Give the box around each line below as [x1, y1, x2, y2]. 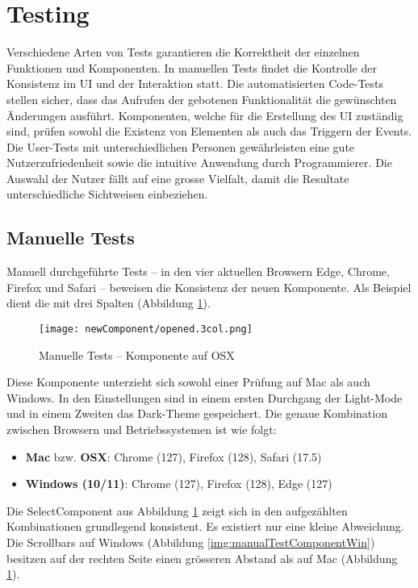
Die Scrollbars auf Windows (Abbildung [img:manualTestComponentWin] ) [6, 534, 375, 551]
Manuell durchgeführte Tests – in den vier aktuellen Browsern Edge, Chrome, [6, 263, 390, 280]
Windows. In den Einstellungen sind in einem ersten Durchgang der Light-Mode [6, 389, 403, 406]
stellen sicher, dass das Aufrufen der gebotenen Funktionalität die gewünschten [6, 90, 397, 107]
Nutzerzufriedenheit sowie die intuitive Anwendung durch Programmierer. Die [6, 154, 392, 171]
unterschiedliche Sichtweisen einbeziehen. [6, 186, 208, 202]
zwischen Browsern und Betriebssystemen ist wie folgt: [6, 421, 277, 438]
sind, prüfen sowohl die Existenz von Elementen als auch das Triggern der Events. [6, 123, 412, 140]
